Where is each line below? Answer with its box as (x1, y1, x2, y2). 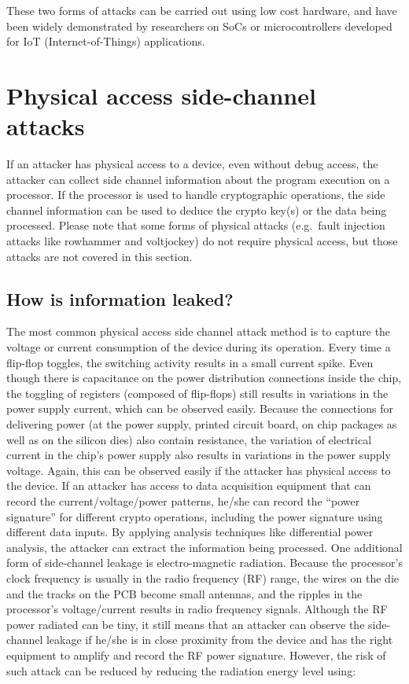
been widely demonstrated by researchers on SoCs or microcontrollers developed (6, 17, 392, 34)
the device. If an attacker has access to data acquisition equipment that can (6, 477, 371, 494)
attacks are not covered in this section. (6, 248, 193, 264)
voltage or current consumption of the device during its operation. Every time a (6, 339, 391, 355)
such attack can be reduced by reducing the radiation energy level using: (6, 662, 356, 678)
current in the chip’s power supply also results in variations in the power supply (6, 447, 391, 463)
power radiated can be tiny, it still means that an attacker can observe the (6, 616, 365, 632)
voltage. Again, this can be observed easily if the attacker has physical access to (6, 462, 391, 478)
